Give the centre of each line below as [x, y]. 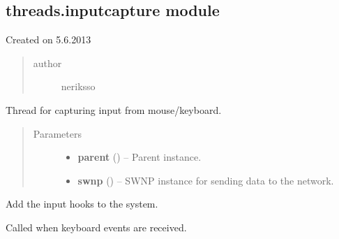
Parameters [57, 133]
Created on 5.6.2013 [48, 39]
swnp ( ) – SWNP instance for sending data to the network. [206, 180]
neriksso [78, 86]
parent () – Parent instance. [140, 157]
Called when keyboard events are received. [96, 227]
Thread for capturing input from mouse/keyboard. [114, 109]
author [47, 63]
